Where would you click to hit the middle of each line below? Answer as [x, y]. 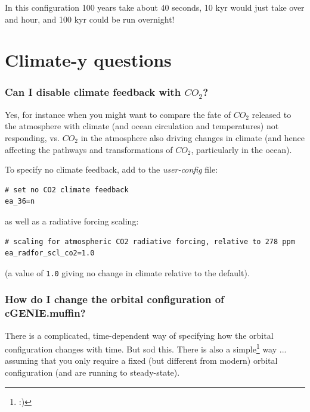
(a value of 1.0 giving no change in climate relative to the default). [127, 272]
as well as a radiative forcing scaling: [72, 221]
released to [272, 114]
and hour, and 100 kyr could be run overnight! [90, 19]
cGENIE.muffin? [45, 313]
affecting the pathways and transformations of [89, 149]
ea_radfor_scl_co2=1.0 [50, 253]
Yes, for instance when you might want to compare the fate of [118, 114]
